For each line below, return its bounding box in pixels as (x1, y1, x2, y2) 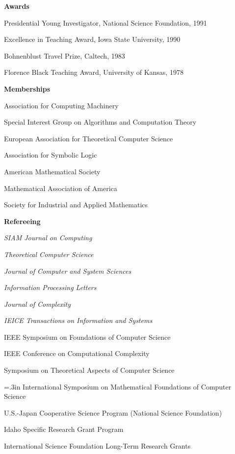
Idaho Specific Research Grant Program (4, 424, 124, 434)
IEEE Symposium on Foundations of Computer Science (4, 331, 171, 342)
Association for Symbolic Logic (4, 150, 97, 160)
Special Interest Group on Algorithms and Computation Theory (4, 117, 197, 127)
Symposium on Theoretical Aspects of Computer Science (4, 365, 175, 375)
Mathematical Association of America (4, 183, 117, 193)
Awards (4, 1, 29, 11)
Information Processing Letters (4, 282, 97, 292)
